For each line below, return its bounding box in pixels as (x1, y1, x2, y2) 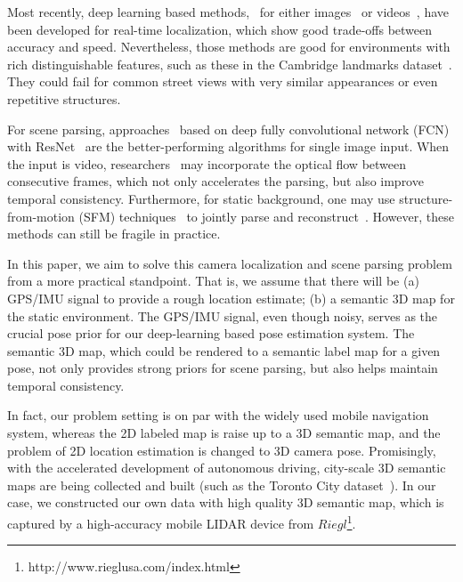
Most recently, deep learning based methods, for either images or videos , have (7, 3, 450, 20)
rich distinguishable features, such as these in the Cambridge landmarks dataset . (7, 54, 452, 73)
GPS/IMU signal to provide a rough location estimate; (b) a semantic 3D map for (7, 288, 455, 307)
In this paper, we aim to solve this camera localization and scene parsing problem (7, 254, 452, 272)
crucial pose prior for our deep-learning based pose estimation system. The (7, 324, 415, 343)
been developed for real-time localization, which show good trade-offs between (7, 20, 433, 38)
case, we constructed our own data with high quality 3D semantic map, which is (7, 493, 444, 512)
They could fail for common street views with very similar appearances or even (7, 72, 438, 91)
